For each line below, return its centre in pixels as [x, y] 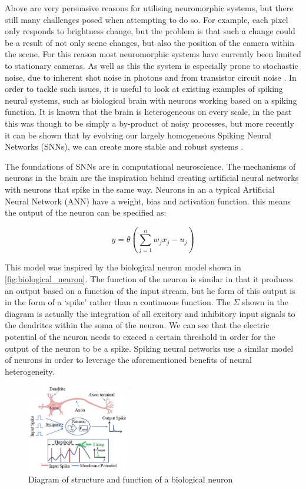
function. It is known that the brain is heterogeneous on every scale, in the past [148, 112]
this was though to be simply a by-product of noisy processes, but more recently [149, 123]
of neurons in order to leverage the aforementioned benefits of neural [129, 360]
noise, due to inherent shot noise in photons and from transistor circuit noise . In [151, 77]
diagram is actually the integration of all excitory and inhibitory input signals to [150, 313]
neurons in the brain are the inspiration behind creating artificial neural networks [152, 178]
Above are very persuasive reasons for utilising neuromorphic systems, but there [149, 8]
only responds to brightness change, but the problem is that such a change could [150, 31]
